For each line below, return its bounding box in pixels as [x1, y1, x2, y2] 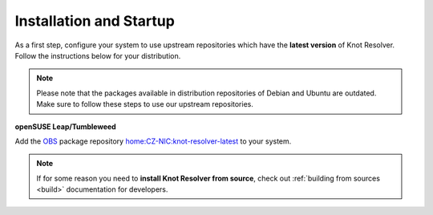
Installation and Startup [14, 12, 176, 30]
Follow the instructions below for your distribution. [14, 51, 181, 60]
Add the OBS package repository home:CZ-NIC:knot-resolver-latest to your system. [14, 136, 292, 146]
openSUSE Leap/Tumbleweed [14, 121, 116, 132]
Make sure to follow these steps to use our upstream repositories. [36, 99, 254, 109]
